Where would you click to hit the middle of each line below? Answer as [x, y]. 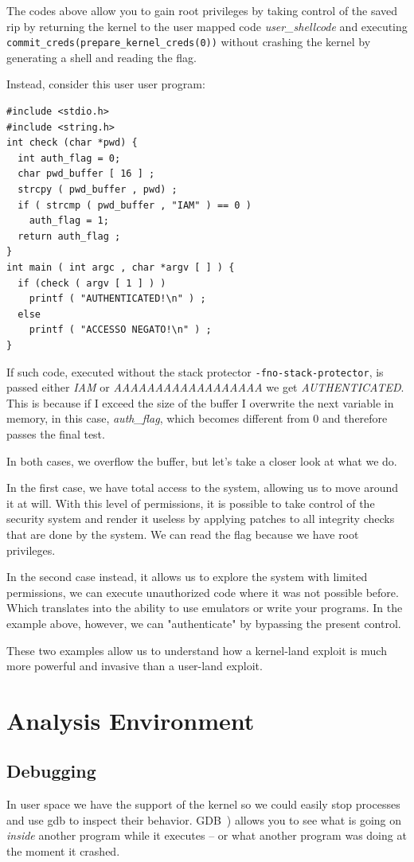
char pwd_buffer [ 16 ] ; [86, 174]
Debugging [51, 771]
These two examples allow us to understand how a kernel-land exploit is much [197, 650]
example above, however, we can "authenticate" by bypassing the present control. [204, 623]
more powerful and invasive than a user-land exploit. [135, 666]
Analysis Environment [131, 720]
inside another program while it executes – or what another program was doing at [207, 835]
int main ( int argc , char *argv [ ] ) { [121, 267]
